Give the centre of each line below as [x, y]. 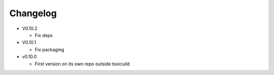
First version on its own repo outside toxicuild [82, 64]
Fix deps [44, 35]
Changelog [33, 13]
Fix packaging [49, 49]
